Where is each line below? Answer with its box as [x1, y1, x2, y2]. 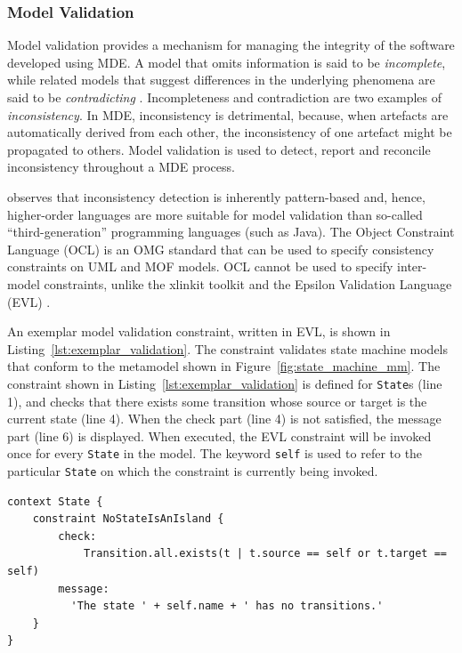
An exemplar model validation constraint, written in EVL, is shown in [7, 322, 391, 341]
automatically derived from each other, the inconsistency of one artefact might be [7, 123, 452, 141]
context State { [7, 495, 103, 508]
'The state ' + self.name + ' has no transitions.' [70, 600, 384, 613]
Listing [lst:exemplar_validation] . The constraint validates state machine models [7, 339, 449, 358]
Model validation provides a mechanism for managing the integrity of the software [7, 36, 455, 54]
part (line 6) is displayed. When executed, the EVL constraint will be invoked [7, 426, 432, 445]
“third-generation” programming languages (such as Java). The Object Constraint [7, 222, 455, 241]
